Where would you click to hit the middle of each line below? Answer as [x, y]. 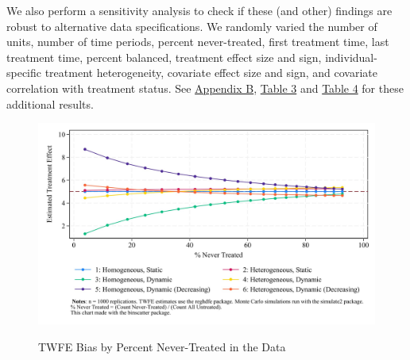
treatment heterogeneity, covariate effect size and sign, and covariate [211, 73]
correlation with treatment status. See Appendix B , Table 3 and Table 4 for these [205, 88]
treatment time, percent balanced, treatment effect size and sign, [164, 57]
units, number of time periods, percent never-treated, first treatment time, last [198, 42]
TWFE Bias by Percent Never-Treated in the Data [162, 346]
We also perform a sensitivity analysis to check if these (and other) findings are [199, 10]
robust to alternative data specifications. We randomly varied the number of [192, 26]
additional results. [50, 103]
